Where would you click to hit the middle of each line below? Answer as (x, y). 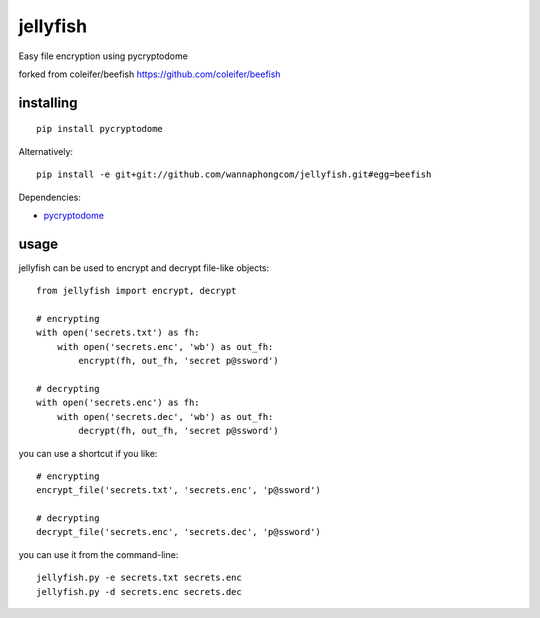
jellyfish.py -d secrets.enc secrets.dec (139, 591)
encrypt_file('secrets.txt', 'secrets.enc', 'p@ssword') (179, 490)
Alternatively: (46, 151)
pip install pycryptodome (100, 129)
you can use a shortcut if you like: (88, 453)
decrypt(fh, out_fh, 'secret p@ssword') (178, 431)
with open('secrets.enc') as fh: (118, 403)
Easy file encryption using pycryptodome (103, 56)
